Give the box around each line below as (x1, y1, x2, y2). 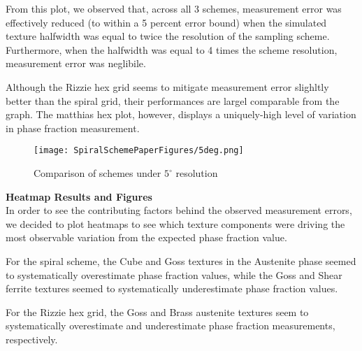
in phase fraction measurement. (6, 120, 140, 135)
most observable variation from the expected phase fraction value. (6, 230, 287, 245)
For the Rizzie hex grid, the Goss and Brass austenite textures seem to (6, 304, 309, 319)
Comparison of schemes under (34, 166, 161, 180)
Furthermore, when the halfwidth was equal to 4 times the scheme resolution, (6, 42, 338, 57)
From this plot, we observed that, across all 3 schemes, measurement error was (6, 1, 342, 15)
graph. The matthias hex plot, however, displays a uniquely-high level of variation (6, 107, 356, 122)
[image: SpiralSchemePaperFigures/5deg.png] (34, 145, 244, 156)
